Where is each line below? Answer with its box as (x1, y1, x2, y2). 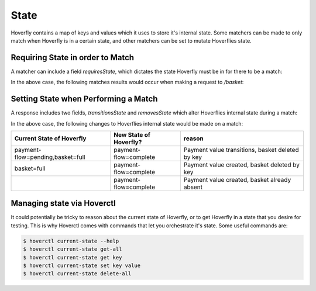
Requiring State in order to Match (11, 53, 135, 63)
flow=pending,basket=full (14, 153, 85, 161)
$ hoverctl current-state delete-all (23, 271, 132, 277)
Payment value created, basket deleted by (183, 161, 300, 169)
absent (183, 183, 203, 191)
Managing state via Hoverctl (11, 199, 116, 209)
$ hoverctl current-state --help (23, 237, 119, 244)
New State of (114, 130, 150, 138)
